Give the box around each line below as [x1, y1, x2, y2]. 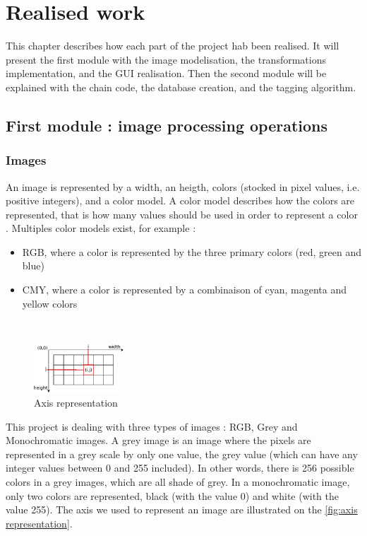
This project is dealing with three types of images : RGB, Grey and [6, 419, 298, 433]
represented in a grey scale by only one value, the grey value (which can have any [6, 446, 358, 461]
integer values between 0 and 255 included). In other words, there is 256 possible [6, 460, 354, 475]
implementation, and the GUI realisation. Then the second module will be [6, 66, 327, 81]
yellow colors [22, 296, 78, 310]
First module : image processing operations [6, 114, 328, 136]
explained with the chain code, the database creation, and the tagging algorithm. [6, 79, 356, 94]
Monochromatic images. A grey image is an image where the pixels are [6, 433, 311, 448]
